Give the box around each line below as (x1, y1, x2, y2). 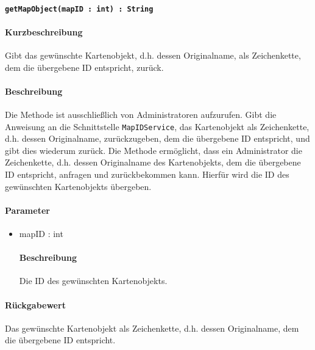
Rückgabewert (5, 298, 66, 311)
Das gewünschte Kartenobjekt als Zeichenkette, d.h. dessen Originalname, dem (5, 321, 299, 334)
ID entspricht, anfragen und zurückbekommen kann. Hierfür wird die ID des (5, 168, 289, 181)
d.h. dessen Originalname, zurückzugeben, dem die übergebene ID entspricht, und (5, 132, 310, 145)
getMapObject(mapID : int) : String (5, 4, 154, 13)
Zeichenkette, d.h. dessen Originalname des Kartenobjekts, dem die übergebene (5, 156, 301, 169)
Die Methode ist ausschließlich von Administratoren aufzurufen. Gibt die (5, 108, 277, 121)
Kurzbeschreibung (5, 25, 83, 38)
